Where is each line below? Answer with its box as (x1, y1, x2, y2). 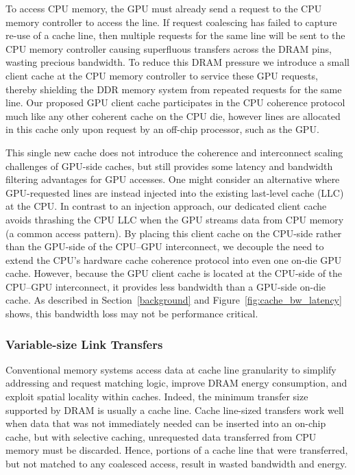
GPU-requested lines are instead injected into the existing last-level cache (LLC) (5, 185, 344, 199)
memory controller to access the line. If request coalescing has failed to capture (5, 14, 337, 29)
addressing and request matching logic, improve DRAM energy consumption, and (5, 376, 347, 390)
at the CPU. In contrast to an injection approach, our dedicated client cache (5, 199, 327, 213)
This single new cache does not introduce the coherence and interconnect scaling (5, 145, 343, 159)
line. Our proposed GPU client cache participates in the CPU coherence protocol (5, 95, 345, 110)
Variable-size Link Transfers (5, 335, 163, 352)
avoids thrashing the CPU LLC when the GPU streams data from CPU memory (5, 212, 344, 226)
